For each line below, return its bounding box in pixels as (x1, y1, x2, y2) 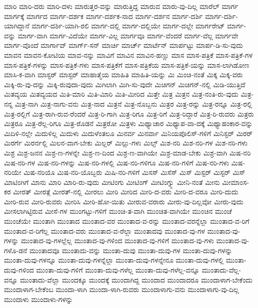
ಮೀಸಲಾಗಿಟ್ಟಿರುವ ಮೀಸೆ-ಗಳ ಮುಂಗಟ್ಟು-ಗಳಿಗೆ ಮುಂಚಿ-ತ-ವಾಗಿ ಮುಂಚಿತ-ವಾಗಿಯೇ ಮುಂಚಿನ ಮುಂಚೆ (4, 206, 232, 216)
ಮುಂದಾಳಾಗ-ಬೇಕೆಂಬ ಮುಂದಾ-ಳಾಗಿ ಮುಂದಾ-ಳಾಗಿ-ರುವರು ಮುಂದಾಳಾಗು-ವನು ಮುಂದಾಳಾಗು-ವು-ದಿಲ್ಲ (4, 284, 239, 295)
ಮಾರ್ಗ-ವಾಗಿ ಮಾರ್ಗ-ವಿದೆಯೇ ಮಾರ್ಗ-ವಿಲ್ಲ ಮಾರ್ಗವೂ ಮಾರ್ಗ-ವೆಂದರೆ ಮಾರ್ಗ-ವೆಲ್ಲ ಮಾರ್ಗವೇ (17, 30, 239, 40)
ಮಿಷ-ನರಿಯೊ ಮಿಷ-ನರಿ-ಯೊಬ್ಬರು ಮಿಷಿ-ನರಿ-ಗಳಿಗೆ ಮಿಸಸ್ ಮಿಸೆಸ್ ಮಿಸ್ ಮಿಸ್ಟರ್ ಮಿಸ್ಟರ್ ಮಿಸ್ (23, 167, 246, 177)
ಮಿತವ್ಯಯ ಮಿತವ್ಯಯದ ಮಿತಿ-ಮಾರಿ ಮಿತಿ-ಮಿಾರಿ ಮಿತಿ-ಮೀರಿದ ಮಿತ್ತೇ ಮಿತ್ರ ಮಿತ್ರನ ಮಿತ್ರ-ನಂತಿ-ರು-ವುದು (4, 89, 239, 99)
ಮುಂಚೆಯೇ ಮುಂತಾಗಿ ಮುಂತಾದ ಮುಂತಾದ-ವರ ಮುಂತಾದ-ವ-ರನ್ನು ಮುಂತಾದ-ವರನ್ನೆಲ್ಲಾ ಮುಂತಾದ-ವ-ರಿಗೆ (4, 216, 250, 226)
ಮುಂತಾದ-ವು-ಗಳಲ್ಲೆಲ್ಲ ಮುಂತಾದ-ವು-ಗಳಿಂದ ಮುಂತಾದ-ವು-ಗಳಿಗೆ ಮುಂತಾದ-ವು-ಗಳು (20, 235, 214, 246)
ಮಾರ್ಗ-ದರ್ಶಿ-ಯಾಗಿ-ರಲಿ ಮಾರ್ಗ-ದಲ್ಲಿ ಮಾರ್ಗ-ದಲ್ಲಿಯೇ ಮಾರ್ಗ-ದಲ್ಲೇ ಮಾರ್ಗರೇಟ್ (31, 20, 225, 31)
